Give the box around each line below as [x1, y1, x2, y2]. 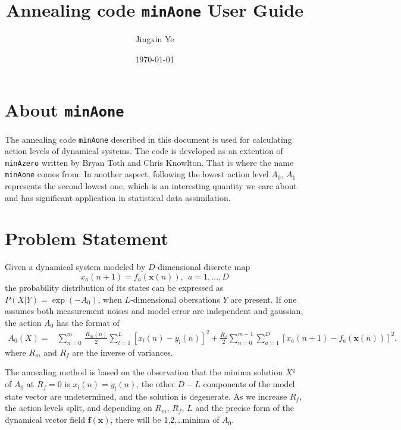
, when [98, 293, 122, 305]
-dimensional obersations [130, 293, 220, 305]
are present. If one [230, 293, 297, 305]
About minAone [5, 98, 124, 122]
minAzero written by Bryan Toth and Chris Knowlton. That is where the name [5, 156, 294, 168]
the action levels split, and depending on [5, 401, 152, 414]
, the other [136, 378, 175, 390]
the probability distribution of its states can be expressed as [5, 281, 224, 293]
